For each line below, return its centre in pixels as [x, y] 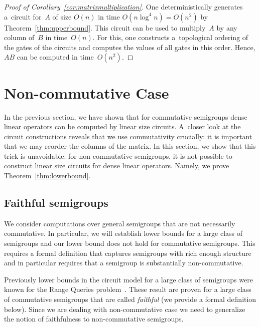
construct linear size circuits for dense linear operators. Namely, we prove [117, 166]
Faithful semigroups [56, 203]
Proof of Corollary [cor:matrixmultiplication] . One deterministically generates [123, 7]
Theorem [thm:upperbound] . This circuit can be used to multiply [105, 27]
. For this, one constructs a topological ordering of [170, 37]
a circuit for [23, 16]
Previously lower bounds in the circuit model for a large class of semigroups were [128, 279]
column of [19, 37]
